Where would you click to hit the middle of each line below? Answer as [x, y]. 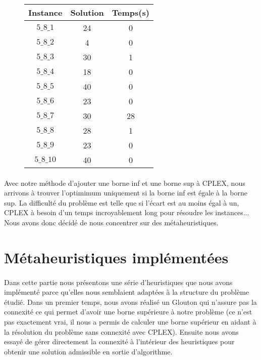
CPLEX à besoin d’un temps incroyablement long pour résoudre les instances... [127, 212]
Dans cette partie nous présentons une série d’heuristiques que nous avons [118, 282]
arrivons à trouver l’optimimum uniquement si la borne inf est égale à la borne [126, 193]
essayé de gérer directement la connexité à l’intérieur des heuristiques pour [119, 342]
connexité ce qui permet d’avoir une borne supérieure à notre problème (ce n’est [128, 312]
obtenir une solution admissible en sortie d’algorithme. [88, 351]
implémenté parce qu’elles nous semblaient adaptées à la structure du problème [127, 292]
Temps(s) [130, 12]
